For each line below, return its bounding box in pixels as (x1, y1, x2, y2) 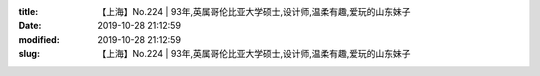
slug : (18, 48, 40, 60)
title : (18, 6, 39, 17)
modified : (18, 33, 60, 45)
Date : (18, 20, 42, 32)
